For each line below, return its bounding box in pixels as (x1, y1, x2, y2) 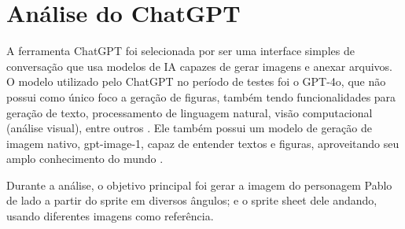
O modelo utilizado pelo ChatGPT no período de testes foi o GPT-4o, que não (6, 73, 386, 90)
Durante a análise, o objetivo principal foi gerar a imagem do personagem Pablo (6, 176, 392, 193)
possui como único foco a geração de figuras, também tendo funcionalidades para (6, 88, 396, 105)
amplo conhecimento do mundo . (6, 150, 164, 167)
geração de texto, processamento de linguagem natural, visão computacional (6, 104, 373, 120)
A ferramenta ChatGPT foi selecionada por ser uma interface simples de (6, 42, 355, 59)
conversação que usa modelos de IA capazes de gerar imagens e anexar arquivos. (6, 57, 392, 74)
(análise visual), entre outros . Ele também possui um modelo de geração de (6, 120, 372, 136)
